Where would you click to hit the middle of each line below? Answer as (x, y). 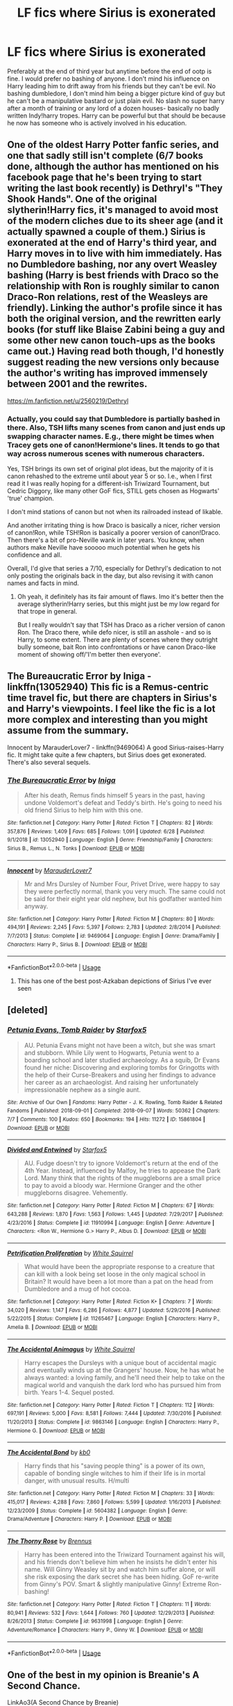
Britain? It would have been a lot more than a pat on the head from (119, 1281)
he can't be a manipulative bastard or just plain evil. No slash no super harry (116, 101)
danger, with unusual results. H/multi (77, 1481)
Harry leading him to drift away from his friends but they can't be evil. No (112, 86)
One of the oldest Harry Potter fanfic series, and (113, 145)
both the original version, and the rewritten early (114, 319)
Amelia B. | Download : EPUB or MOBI (52, 1327)
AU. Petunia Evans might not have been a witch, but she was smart (120, 1045)
